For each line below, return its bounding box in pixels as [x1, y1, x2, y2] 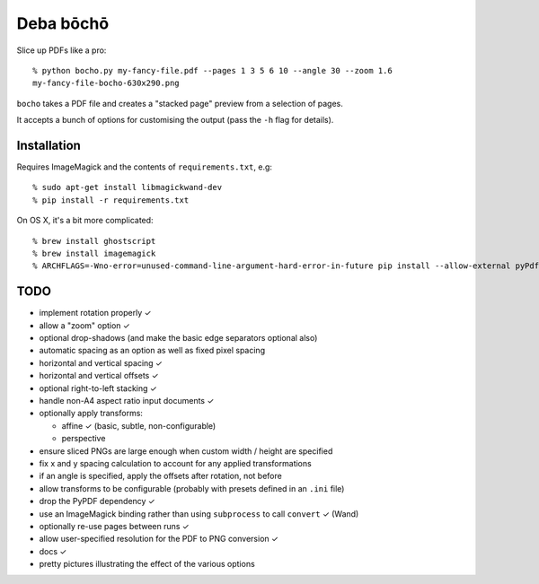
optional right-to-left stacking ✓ [39, 382, 157, 394]
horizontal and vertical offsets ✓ [39, 370, 159, 381]
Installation [16, 137, 81, 153]
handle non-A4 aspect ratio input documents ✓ [39, 396, 215, 405]
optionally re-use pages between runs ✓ [39, 520, 190, 531]
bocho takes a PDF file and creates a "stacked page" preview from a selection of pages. [16, 98, 343, 109]
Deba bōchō [16, 13, 110, 33]
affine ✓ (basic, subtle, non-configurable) [61, 420, 216, 431]
